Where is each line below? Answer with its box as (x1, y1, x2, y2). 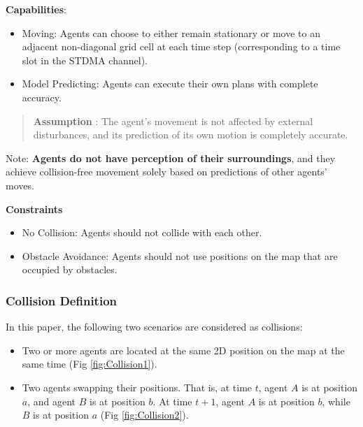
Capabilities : (6, 2, 66, 16)
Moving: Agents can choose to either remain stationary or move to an (22, 25, 320, 40)
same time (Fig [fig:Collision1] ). (22, 356, 157, 371)
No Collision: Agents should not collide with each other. (22, 225, 262, 240)
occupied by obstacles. (22, 262, 118, 277)
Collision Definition (6, 291, 117, 309)
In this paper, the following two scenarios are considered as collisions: (6, 319, 303, 334)
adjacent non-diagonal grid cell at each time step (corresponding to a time (22, 39, 341, 54)
